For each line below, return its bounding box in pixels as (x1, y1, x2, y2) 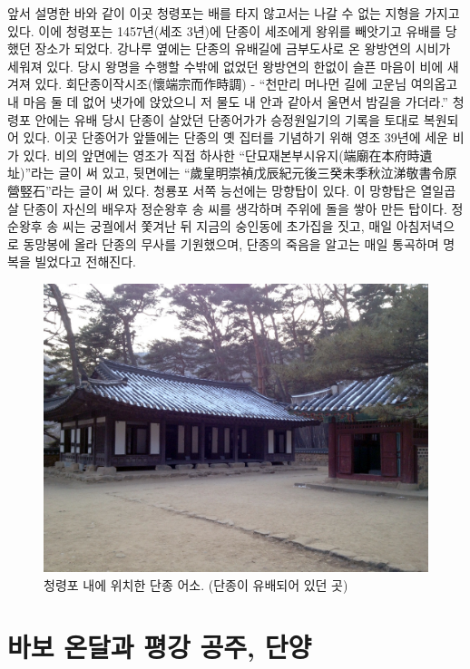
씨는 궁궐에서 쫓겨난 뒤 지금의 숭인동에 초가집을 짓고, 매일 (62, 217, 393, 236)
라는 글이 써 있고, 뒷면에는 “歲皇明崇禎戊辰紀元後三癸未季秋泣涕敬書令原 (31, 163, 457, 182)
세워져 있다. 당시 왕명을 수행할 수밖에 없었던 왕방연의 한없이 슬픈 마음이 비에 (7, 56, 444, 75)
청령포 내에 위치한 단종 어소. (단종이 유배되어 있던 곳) (44, 575, 348, 594)
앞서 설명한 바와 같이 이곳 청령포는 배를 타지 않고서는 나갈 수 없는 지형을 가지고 (7, 4, 460, 22)
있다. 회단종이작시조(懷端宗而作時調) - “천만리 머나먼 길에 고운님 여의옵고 (34, 74, 458, 93)
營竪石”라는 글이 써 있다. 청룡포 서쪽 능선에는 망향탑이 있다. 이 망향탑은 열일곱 (7, 180, 456, 199)
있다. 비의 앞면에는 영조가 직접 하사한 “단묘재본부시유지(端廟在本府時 (23, 145, 420, 164)
